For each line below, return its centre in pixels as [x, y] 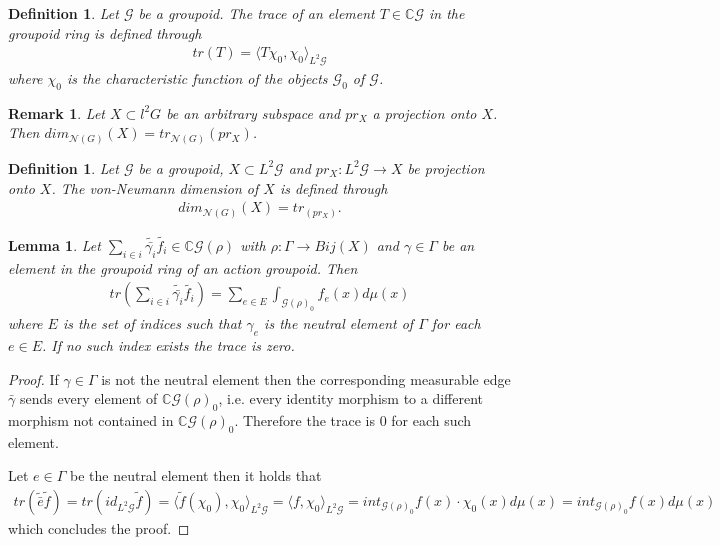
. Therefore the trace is [304, 419]
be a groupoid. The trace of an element [256, 13]
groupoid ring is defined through [105, 32]
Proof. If [33, 378]
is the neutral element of [339, 323]
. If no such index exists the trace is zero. [168, 344]
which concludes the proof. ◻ [99, 527]
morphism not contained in [91, 419]
